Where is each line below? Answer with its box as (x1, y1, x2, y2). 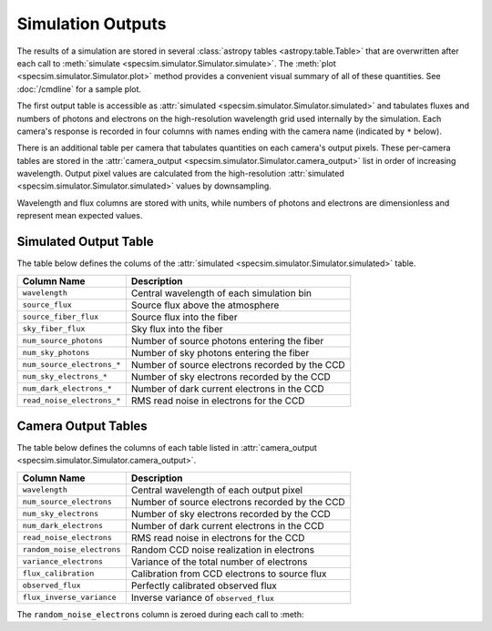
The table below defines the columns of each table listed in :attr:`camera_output (16, 443, 318, 453)
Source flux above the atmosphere (130, 299, 280, 311)
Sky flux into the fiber (130, 322, 223, 335)
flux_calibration (22, 569, 95, 578)
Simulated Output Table (16, 234, 154, 249)
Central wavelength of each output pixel (130, 483, 303, 496)
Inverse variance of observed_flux (130, 591, 275, 604)
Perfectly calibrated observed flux (130, 579, 277, 592)
